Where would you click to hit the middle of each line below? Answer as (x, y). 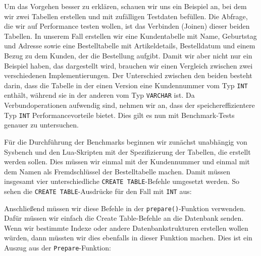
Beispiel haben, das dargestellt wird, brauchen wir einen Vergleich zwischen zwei (128, 65)
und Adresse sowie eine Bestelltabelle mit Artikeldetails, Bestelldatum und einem (130, 46)
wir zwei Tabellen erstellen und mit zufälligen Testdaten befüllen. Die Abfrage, (126, 16)
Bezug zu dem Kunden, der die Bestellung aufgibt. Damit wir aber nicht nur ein (128, 55)
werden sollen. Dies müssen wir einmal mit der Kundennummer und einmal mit (127, 162)
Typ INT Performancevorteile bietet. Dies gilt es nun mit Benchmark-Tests (119, 115)
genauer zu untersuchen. (41, 125)
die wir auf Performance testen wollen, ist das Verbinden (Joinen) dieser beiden (127, 26)
